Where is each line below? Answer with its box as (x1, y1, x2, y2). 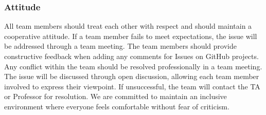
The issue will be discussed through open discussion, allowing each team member (4, 71, 259, 82)
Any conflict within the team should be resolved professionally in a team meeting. (4, 61, 262, 71)
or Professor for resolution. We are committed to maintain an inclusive (4, 91, 227, 102)
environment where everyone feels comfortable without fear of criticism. (4, 101, 229, 111)
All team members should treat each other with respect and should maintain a (4, 21, 252, 31)
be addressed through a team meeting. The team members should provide (4, 41, 237, 51)
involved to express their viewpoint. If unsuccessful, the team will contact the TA (4, 81, 260, 91)
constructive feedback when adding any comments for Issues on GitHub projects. (4, 51, 259, 61)
